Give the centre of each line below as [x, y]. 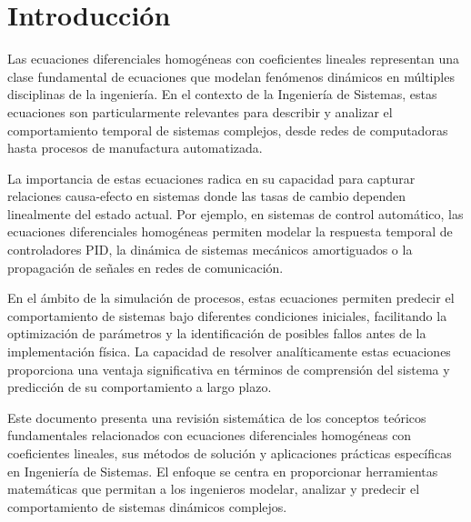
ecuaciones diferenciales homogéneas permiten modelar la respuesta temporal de [230, 231]
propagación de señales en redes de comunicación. [145, 267]
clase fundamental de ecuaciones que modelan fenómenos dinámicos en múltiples [231, 76]
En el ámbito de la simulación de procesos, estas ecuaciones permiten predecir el [231, 298]
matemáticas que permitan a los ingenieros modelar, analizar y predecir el [214, 489]
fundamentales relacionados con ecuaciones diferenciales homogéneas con [210, 435]
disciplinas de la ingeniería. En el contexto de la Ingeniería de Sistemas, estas [222, 94]
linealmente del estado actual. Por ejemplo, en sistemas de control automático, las [235, 213]
